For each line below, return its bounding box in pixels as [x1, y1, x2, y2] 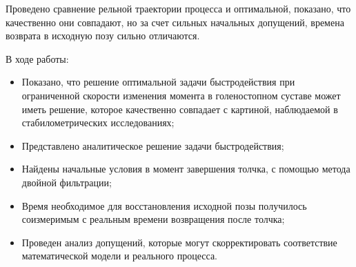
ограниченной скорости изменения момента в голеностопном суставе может [21, 88, 341, 102]
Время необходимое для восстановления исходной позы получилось [21, 198, 307, 212]
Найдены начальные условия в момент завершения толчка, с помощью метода [21, 161, 350, 176]
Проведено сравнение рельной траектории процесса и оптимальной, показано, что [6, 1, 351, 15]
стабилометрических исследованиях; [21, 115, 175, 130]
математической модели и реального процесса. [21, 248, 218, 263]
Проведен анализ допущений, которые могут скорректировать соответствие [21, 235, 337, 249]
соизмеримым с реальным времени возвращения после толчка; [21, 212, 285, 226]
